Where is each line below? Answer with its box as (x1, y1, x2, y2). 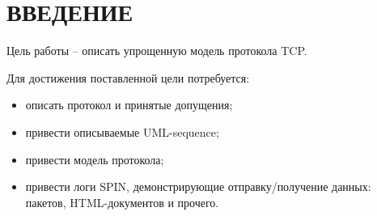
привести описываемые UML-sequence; (25, 123, 219, 140)
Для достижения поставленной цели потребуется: (6, 69, 250, 86)
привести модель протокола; (25, 150, 164, 167)
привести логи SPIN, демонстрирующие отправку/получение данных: (25, 178, 371, 195)
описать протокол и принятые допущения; (25, 96, 233, 113)
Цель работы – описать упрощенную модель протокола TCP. (6, 42, 307, 59)
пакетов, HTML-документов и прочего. (25, 193, 219, 210)
